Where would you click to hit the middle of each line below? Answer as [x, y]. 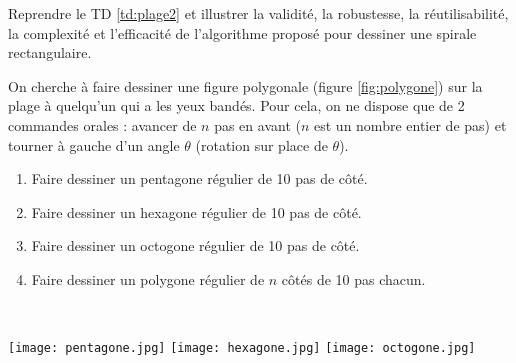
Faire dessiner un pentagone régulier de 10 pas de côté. [199, 178]
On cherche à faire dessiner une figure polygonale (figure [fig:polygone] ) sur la [245, 85]
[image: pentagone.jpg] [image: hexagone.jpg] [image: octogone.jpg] [242, 348]
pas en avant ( [257, 124]
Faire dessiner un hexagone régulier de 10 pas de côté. [196, 211]
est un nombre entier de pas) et [410, 124]
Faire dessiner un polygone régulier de [148, 278]
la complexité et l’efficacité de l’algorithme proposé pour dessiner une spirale [242, 32]
